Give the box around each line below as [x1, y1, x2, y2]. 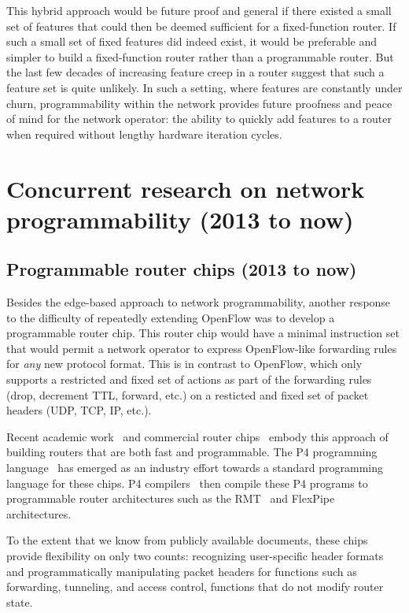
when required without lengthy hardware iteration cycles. [6, 125, 282, 142]
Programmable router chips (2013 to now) [6, 257, 357, 281]
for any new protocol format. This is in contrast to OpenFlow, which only [6, 355, 363, 372]
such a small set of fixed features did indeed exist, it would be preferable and [6, 33, 378, 50]
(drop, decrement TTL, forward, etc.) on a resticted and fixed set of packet [6, 386, 369, 403]
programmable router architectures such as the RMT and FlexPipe [6, 490, 335, 507]
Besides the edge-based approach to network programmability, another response [6, 294, 391, 310]
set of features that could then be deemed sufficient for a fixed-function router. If [6, 17, 396, 34]
